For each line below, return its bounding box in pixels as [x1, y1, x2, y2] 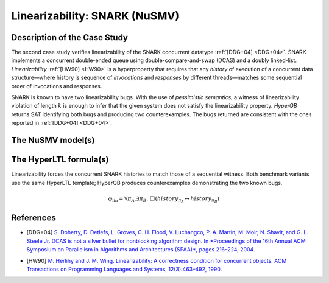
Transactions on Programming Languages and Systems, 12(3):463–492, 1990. [26, 265, 222, 273]
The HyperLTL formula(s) [11, 155, 109, 165]
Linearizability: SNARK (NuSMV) [11, 9, 180, 23]
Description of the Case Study [11, 32, 128, 43]
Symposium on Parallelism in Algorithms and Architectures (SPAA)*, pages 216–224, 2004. [26, 246, 255, 253]
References [11, 213, 56, 223]
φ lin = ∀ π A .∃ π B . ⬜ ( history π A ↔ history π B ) [108, 195, 219, 204]
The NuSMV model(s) [11, 135, 95, 145]
